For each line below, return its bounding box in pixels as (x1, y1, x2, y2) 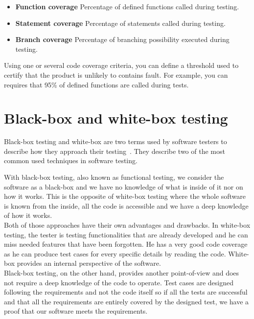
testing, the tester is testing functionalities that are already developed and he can (4, 229, 248, 239)
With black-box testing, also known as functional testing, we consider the (4, 172, 224, 182)
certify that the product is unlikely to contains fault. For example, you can (4, 69, 228, 80)
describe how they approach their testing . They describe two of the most (4, 146, 225, 156)
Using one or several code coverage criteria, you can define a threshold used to (4, 60, 239, 70)
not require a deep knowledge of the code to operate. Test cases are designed (4, 277, 234, 287)
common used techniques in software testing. (4, 155, 138, 166)
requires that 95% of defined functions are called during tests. (4, 79, 189, 89)
